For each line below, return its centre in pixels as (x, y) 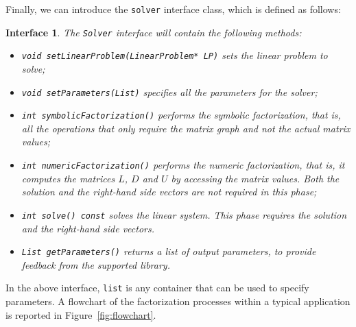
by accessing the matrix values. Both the (255, 178)
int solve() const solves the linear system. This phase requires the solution (184, 214)
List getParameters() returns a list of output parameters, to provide (169, 251)
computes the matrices (68, 178)
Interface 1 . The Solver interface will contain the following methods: (154, 32)
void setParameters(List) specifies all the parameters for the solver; (169, 92)
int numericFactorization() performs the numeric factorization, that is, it (183, 165)
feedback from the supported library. (96, 264)
